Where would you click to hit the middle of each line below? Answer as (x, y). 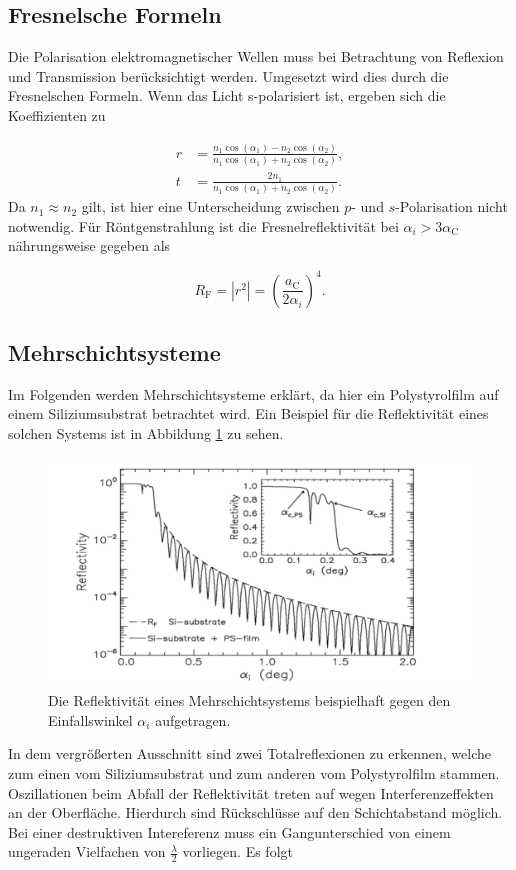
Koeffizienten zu (57, 114)
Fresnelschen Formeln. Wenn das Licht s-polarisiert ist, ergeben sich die (227, 95)
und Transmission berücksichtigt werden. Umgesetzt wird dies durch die (228, 75)
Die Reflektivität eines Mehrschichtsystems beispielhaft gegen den (249, 700)
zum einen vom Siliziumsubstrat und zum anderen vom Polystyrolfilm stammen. (254, 772)
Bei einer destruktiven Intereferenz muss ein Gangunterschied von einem (229, 831)
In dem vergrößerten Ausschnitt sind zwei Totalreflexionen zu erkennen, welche (249, 753)
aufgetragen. (193, 719)
